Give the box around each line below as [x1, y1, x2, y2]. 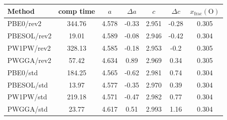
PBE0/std [7, 67, 38, 77]
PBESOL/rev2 [7, 30, 52, 41]
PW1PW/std [7, 91, 47, 102]
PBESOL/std [7, 79, 48, 90]
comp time [58, 5, 95, 16]
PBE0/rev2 [7, 18, 42, 29]
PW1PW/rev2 [7, 43, 51, 53]
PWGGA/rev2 [7, 55, 52, 65]
